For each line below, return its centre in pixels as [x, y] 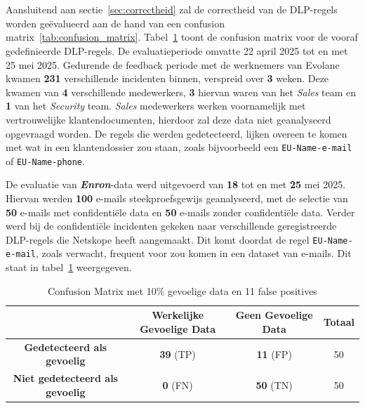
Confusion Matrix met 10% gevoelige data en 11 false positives [182, 290]
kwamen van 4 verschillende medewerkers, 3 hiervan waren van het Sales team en [181, 92]
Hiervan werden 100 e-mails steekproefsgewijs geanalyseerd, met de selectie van [177, 198]
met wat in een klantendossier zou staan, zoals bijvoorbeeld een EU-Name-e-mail [179, 147]
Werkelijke [178, 315]
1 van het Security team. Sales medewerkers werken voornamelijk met [156, 106]
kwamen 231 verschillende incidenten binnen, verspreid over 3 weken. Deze [167, 78]
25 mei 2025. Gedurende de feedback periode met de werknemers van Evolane [173, 64]
